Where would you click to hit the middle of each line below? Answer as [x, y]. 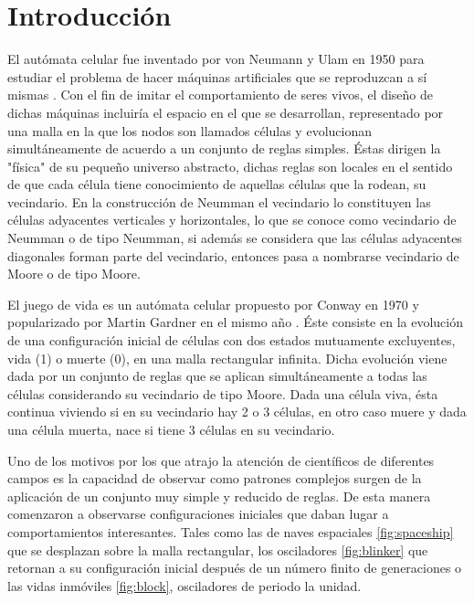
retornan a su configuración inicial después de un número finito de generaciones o [235, 568]
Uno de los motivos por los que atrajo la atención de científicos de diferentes [221, 460]
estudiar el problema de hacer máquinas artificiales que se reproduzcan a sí [217, 76]
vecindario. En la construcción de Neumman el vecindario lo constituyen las [219, 201]
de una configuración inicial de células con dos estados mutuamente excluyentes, [232, 340]
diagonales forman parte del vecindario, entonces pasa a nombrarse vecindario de [233, 255]
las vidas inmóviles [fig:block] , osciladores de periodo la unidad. [184, 585]
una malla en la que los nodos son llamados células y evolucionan [190, 130]
